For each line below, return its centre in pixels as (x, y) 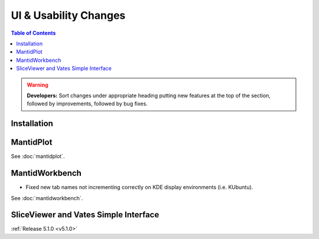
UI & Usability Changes (68, 15)
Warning (38, 85)
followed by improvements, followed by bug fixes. (87, 104)
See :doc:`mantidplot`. (38, 157)
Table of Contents (33, 33)
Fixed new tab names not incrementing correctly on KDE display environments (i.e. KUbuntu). (139, 187)
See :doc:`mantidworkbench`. (47, 198)
